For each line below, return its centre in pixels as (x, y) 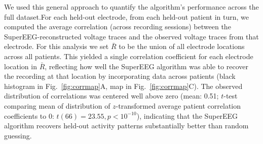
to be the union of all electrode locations (182, 46)
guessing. (18, 135)
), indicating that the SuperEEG (187, 115)
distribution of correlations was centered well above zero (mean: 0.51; (111, 96)
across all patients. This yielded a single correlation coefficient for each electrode (129, 56)
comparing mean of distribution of (57, 105)
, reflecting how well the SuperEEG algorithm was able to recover (146, 66)
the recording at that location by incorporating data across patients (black (120, 76)
